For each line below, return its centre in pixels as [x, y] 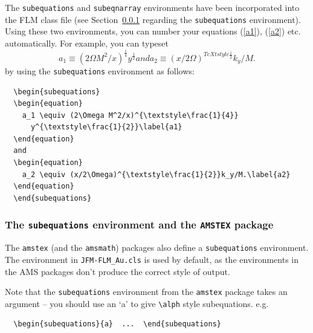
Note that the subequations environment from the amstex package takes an [146, 292]
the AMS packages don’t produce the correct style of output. [118, 271]
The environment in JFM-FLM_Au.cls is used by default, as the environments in [152, 259]
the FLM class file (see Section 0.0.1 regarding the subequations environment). [153, 19]
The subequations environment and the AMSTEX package [139, 225]
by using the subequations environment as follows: [100, 70]
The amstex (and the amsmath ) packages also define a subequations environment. [157, 247]
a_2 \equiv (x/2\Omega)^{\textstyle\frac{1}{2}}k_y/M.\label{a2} [156, 174]
